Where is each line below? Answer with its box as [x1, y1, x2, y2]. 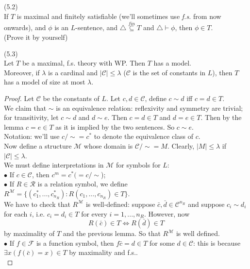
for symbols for [116, 160, 161, 170]
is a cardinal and [48, 67, 98, 77]
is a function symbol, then [36, 237, 114, 248]
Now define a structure [4, 140, 72, 151]
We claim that [4, 102, 47, 113]
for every [81, 208, 107, 219]
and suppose [188, 199, 225, 209]
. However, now [144, 208, 190, 219]
